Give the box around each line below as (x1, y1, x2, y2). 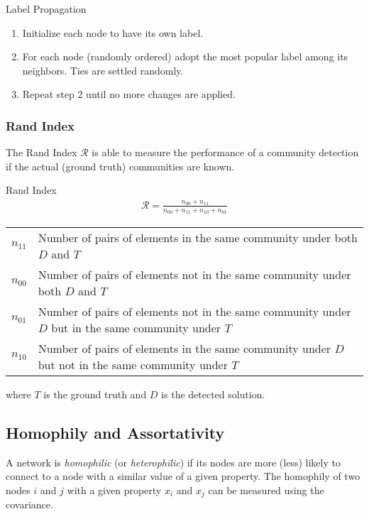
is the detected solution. (161, 386, 265, 401)
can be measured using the (208, 482, 324, 497)
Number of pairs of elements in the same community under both (38, 229, 358, 246)
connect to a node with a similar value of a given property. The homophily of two (6, 469, 360, 483)
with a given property (67, 482, 162, 497)
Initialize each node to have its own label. (22, 25, 204, 40)
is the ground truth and (43, 386, 147, 401)
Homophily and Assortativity (6, 421, 225, 443)
